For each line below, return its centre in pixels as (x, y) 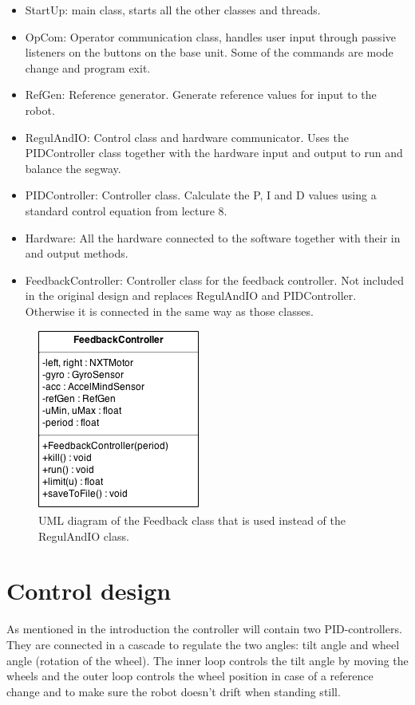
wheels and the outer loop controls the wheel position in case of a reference (190, 676)
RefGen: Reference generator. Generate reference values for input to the (201, 95)
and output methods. (77, 253)
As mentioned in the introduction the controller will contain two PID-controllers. (204, 629)
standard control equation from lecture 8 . (126, 210)
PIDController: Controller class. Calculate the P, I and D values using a (201, 195)
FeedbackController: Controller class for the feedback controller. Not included (215, 280)
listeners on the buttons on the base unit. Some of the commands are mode (209, 52)
